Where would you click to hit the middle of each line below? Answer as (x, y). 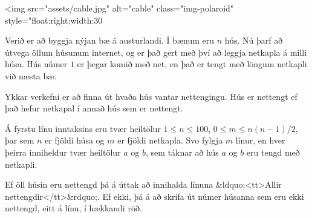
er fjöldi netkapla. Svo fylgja (170, 140)
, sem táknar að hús (182, 152)
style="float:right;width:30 (54, 20)
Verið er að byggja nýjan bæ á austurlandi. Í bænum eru (109, 40)
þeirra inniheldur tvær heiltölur (63, 152)
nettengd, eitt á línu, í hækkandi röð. (73, 208)
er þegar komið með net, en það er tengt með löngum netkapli (192, 64)
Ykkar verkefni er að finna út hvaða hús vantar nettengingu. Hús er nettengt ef (151, 96)
